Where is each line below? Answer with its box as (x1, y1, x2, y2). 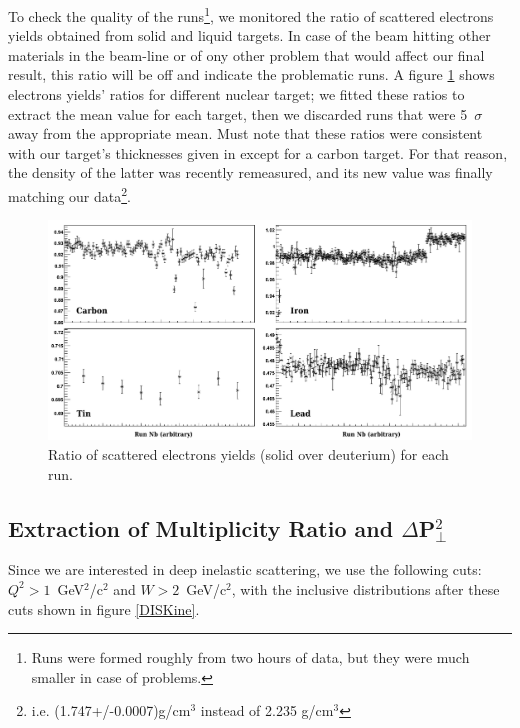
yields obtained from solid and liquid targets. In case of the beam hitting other (8, 25, 491, 46)
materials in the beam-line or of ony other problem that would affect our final (8, 44, 485, 65)
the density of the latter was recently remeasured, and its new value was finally (8, 162, 493, 183)
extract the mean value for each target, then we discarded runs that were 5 (8, 103, 468, 124)
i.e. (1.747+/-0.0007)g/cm (31, 700, 191, 721)
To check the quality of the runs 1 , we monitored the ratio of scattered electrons (8, 3, 494, 26)
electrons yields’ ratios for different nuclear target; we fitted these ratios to (8, 84, 465, 105)
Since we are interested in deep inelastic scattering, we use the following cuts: (8, 559, 482, 580)
